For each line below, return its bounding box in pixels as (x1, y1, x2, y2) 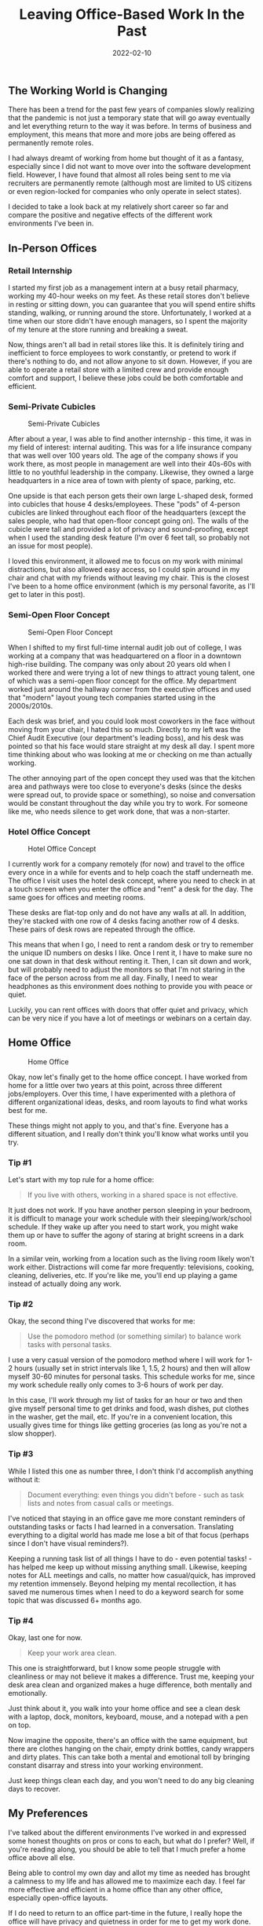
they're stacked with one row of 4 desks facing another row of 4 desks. (8, 916, 239, 925)
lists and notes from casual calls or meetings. (27, 1498, 174, 1507)
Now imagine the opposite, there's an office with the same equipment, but (8, 1735, 248, 1745)
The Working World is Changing (8, 84, 168, 97)
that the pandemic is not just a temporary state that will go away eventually (8, 113, 251, 123)
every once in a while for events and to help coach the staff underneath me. (8, 867, 254, 877)
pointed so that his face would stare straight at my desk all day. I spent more (8, 741, 255, 751)
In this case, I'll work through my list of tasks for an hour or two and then (8, 1396, 243, 1405)
